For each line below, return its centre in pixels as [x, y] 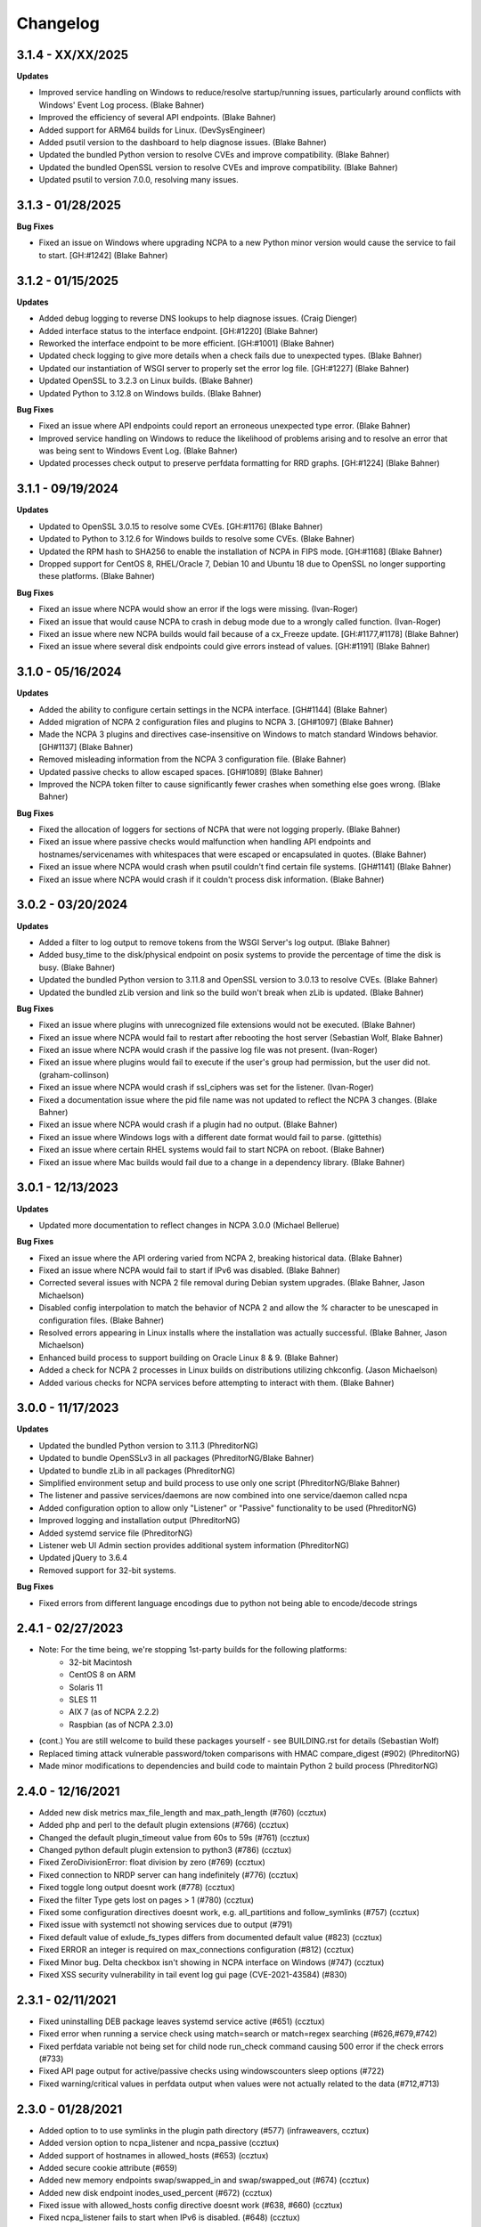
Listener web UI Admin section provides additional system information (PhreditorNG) [194, 1545]
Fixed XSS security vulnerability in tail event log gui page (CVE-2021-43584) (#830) [193, 1974]
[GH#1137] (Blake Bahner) [86, 746]
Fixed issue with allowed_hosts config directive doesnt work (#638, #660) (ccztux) [191, 2206]
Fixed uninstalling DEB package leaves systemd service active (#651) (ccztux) [182, 2021]
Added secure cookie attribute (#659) [108, 2167]
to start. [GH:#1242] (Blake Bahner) [103, 255]
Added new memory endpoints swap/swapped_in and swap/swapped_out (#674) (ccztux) [204, 2180]
